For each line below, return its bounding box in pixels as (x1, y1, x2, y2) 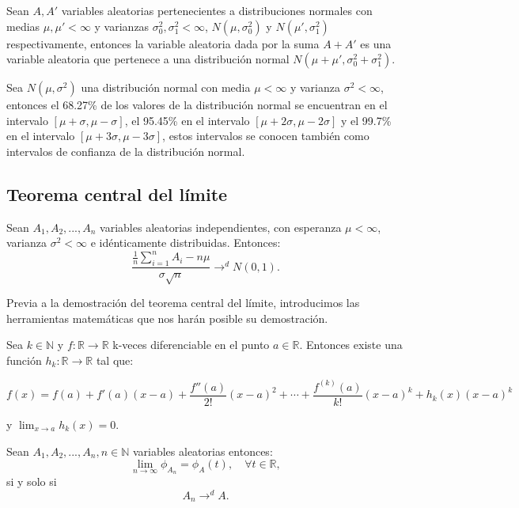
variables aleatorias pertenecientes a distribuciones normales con (61, 2, 373, 18)
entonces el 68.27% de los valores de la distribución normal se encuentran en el (6, 97, 388, 113)
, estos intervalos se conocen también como (162, 127, 369, 144)
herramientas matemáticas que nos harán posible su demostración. (6, 309, 328, 326)
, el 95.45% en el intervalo (124, 112, 250, 128)
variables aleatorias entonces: (132, 442, 273, 459)
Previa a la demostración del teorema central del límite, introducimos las (6, 294, 360, 311)
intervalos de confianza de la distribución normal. (6, 142, 245, 159)
